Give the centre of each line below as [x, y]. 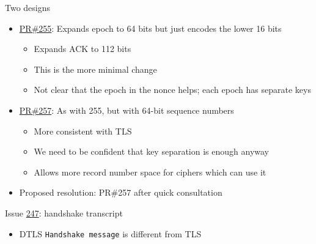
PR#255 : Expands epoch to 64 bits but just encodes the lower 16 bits [150, 28]
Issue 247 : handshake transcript [64, 213]
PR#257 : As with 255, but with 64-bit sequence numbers [127, 110]
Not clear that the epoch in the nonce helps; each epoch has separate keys [172, 90]
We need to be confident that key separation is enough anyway [152, 151]
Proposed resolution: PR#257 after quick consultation [121, 192]
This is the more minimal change [95, 69]
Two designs [28, 7]
